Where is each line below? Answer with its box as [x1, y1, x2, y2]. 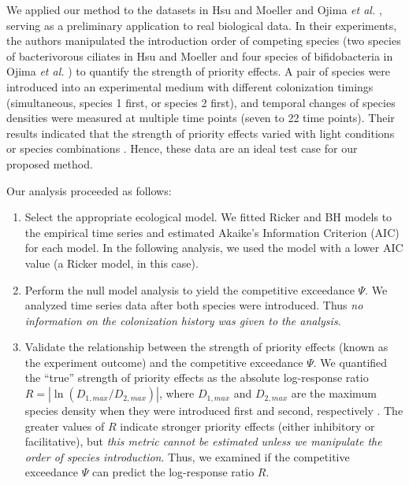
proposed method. [6, 155, 93, 172]
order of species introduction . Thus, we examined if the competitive [24, 448, 350, 465]
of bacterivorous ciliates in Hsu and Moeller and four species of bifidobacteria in [6, 47, 393, 64]
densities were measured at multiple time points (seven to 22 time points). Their [6, 109, 395, 126]
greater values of [24, 417, 105, 434]
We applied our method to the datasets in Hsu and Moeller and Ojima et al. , [6, 2, 382, 17]
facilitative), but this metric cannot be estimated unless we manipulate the [24, 433, 382, 450]
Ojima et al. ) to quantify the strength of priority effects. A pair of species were [6, 63, 391, 80]
